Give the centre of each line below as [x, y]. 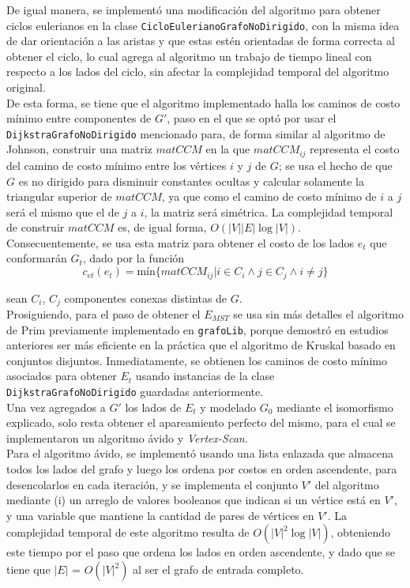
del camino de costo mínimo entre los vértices [117, 165]
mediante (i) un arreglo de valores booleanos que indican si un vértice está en [194, 500]
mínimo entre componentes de [79, 118]
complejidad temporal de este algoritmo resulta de [128, 532]
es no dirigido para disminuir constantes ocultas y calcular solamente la [192, 181]
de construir [36, 227]
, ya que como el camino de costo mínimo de [269, 196]
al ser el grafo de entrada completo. [218, 569]
